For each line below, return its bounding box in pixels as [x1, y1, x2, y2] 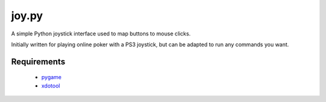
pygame [41, 74, 62, 81]
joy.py [11, 9, 43, 22]
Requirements [11, 56, 66, 67]
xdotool [41, 82, 60, 89]
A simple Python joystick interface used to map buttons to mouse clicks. [11, 30, 191, 37]
